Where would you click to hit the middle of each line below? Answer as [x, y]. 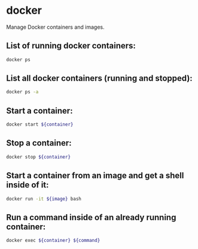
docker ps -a [22, 92]
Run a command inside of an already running [91, 217]
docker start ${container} [40, 124]
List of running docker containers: [71, 46]
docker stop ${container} [38, 157]
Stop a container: [39, 143]
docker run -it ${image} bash [44, 199]
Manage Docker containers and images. [55, 27]
